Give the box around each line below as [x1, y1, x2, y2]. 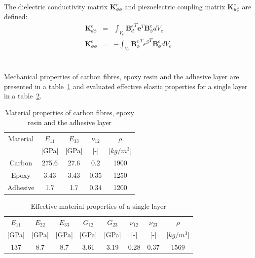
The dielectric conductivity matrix [4, 1, 108, 11]
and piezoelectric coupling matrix [124, 1, 225, 11]
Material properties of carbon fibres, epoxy [5, 107, 134, 118]
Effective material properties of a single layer [31, 200, 166, 211]
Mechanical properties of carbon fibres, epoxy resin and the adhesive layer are [4, 71, 239, 82]
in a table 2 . [4, 91, 42, 101]
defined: [4, 11, 28, 22]
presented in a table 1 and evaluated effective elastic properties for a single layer [4, 81, 248, 91]
